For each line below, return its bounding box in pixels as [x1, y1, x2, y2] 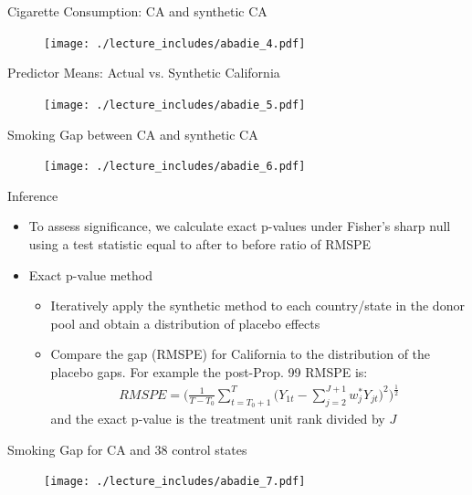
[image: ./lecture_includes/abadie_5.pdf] [44, 98, 306, 111]
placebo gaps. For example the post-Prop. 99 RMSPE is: [50, 362, 368, 381]
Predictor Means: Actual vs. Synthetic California [7, 63, 280, 82]
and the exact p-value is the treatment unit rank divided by [50, 409, 385, 428]
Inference [7, 185, 58, 205]
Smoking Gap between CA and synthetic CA [7, 124, 258, 143]
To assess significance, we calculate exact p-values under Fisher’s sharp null [28, 216, 451, 236]
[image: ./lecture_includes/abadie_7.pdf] [44, 475, 306, 489]
